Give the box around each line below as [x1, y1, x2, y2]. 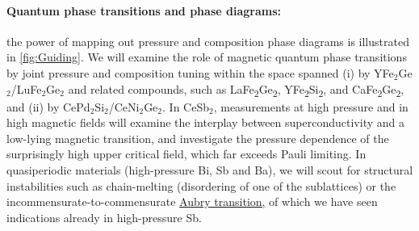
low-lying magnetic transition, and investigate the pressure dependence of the [6, 129, 389, 146]
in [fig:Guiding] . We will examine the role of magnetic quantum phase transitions [6, 48, 407, 65]
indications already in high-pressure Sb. [6, 208, 202, 225]
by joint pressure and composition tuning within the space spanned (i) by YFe [6, 64, 394, 81]
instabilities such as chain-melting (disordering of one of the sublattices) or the [6, 177, 396, 194]
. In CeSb [162, 98, 209, 115]
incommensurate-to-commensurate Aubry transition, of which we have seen [6, 193, 378, 210]
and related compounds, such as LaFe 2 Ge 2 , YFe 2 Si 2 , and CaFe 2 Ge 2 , [68, 80, 404, 99]
